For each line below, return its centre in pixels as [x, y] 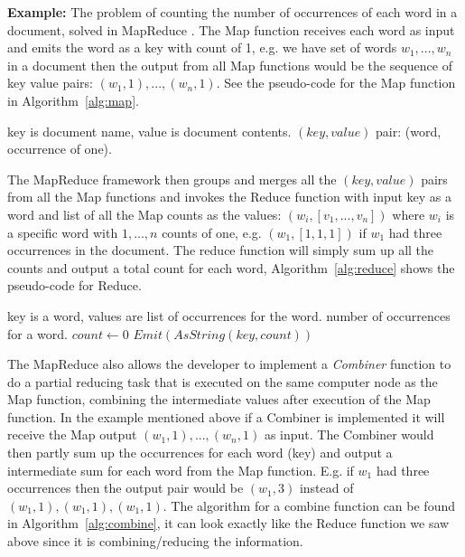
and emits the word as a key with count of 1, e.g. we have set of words [202, 47]
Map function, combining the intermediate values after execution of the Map [219, 399]
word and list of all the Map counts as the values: [144, 214]
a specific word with [63, 232]
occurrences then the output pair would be [126, 488]
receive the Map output [72, 434]
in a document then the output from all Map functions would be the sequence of [230, 65]
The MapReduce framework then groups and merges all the [172, 179]
